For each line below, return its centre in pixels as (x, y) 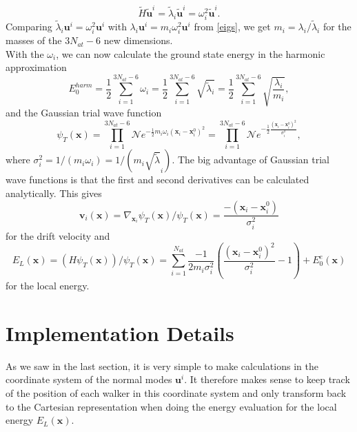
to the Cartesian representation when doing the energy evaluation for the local (171, 406)
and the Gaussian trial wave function (84, 113)
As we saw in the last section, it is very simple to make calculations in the (162, 366)
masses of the (34, 40)
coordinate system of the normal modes (89, 379)
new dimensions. (138, 40)
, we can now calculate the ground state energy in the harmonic (191, 53)
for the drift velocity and (58, 235)
